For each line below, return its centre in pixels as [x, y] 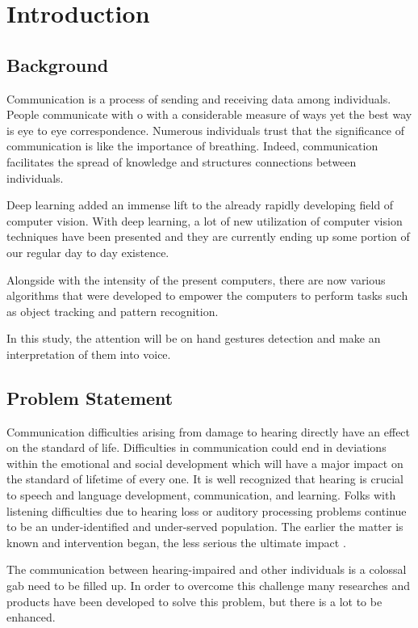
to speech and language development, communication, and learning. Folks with [201, 495]
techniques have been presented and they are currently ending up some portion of [208, 236]
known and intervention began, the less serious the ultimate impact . [176, 542]
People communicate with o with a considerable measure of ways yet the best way [209, 114]
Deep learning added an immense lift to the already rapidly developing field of [200, 205]
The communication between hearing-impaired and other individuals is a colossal [207, 569]
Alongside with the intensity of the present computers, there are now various [196, 279]
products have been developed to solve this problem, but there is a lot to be [194, 601]
